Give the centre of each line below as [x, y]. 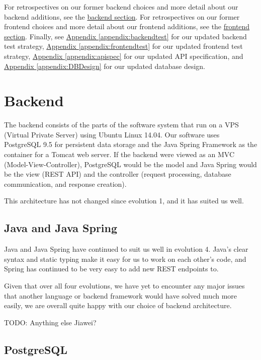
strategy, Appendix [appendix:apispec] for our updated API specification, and [124, 56]
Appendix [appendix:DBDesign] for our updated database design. [105, 66]
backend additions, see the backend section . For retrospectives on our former [122, 16]
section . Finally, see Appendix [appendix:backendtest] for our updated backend [125, 36]
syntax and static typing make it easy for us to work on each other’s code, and [125, 259]
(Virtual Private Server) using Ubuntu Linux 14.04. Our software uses [112, 134]
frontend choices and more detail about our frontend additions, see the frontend [127, 26]
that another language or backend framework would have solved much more [121, 295]
